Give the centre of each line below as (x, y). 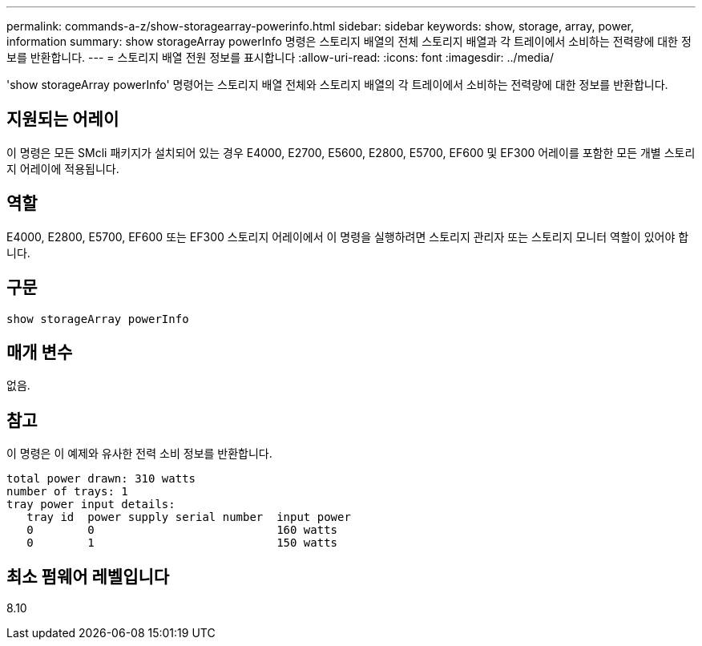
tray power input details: (91, 505)
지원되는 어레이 (63, 119)
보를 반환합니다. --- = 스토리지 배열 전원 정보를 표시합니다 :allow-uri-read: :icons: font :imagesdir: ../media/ (280, 57)
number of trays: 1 (67, 492)
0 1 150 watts (182, 543)
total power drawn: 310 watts (101, 479)
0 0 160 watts (182, 530)
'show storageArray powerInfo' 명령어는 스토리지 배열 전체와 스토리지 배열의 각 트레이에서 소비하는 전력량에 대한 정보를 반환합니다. (337, 85)
